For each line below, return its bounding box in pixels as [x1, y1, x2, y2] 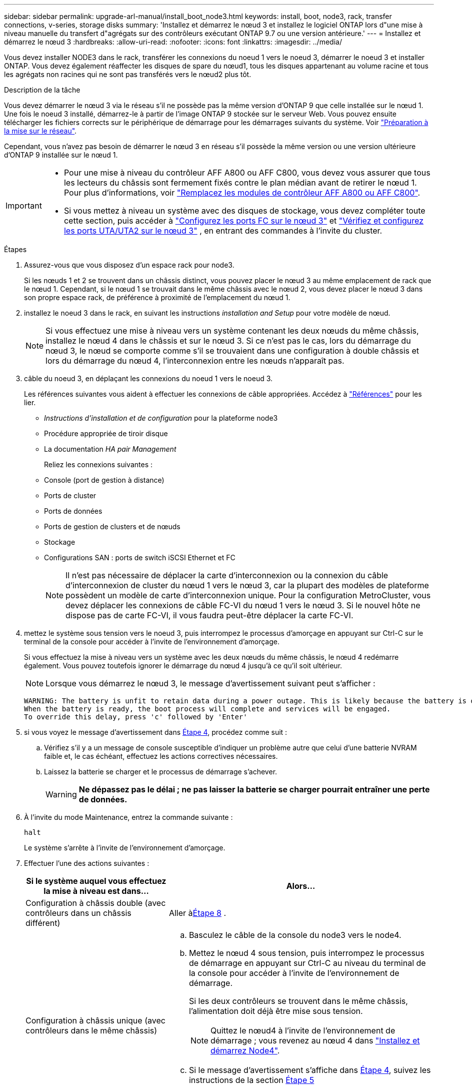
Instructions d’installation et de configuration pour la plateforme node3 [44, 414, 278, 422]
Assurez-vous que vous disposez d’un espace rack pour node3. [24, 261, 234, 269]
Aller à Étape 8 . [168, 908, 226, 918]
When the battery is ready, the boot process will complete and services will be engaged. [24, 705, 391, 713]
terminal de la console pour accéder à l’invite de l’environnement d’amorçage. [24, 637, 279, 646]
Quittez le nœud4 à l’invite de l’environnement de [210, 1025, 395, 1035]
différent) [25, 918, 60, 928]
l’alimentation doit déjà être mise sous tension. [188, 1006, 363, 1016]
